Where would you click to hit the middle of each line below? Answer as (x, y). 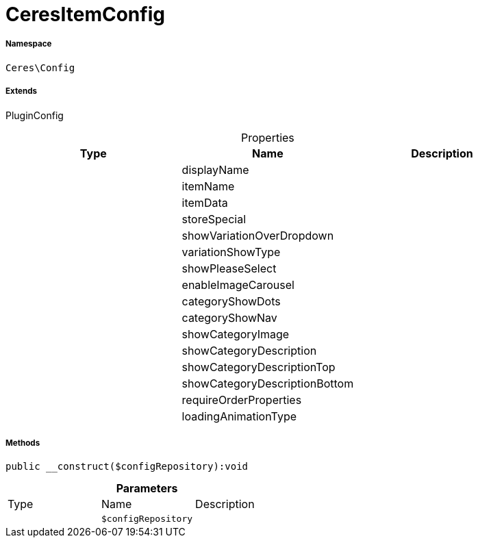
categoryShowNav (229, 317)
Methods (23, 443)
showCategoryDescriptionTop (259, 367)
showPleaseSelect (229, 268)
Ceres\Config (40, 67)
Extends (22, 91)
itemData (205, 202)
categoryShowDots (231, 301)
